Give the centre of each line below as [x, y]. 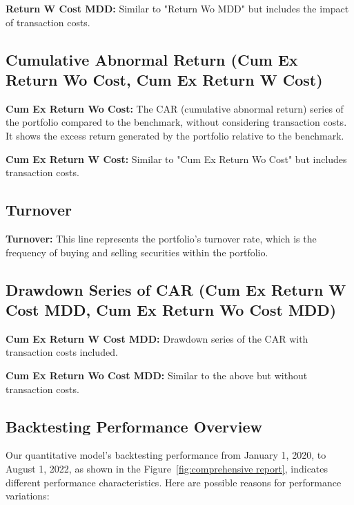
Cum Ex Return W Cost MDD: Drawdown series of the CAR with [157, 338]
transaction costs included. [62, 352]
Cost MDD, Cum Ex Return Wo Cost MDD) [171, 309]
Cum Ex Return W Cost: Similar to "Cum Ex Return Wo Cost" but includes [176, 159]
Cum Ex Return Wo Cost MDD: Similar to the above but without [157, 375]
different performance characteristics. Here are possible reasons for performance [174, 482]
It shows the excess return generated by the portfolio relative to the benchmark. [175, 135]
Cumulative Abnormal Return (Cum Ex [152, 59]
